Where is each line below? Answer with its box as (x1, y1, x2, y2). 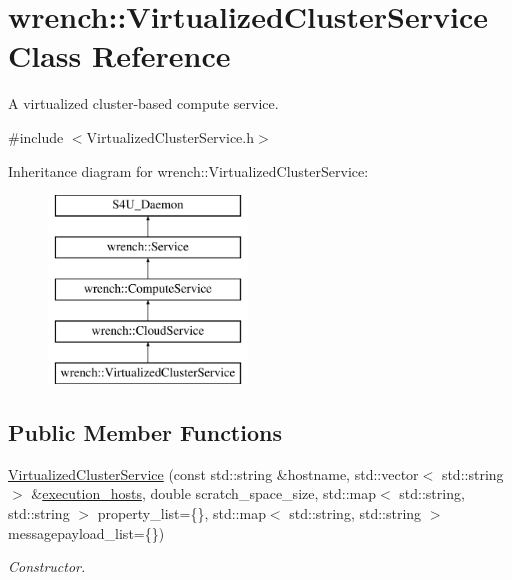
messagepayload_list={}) (8, 522, 165, 543)
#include (8, 126, 64, 147)
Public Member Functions (8, 417, 282, 448)
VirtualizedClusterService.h (86, 126, 255, 147)
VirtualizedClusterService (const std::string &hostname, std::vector (8, 463, 419, 484)
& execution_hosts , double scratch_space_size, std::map (31, 483, 376, 504)
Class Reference (8, 35, 231, 76)
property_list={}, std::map (97, 503, 266, 524)
